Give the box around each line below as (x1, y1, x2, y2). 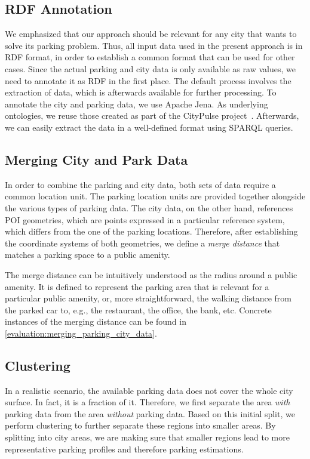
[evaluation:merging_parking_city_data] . (5, 326, 157, 339)
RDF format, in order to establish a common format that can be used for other (5, 51, 295, 63)
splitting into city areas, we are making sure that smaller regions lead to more (5, 431, 290, 443)
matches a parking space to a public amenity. (5, 248, 170, 261)
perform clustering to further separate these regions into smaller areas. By (5, 419, 276, 432)
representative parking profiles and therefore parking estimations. (5, 442, 244, 455)
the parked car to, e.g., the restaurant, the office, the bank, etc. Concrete (5, 303, 272, 316)
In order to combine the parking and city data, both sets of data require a (5, 178, 276, 190)
